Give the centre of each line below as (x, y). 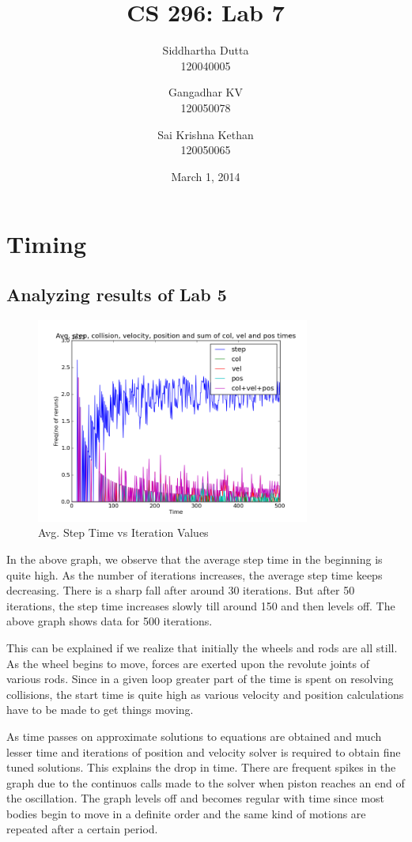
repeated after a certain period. (82, 829)
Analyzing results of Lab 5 (117, 294)
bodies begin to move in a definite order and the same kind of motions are (186, 813)
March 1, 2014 (206, 176)
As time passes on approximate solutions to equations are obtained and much (194, 736)
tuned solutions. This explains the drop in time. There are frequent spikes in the (201, 767)
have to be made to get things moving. (100, 710)
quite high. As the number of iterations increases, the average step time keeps (195, 574)
